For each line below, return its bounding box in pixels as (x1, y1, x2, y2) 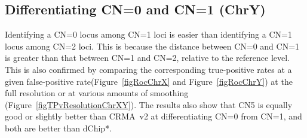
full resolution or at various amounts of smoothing (5, 87, 189, 99)
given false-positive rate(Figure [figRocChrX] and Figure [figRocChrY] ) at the (5, 75, 293, 87)
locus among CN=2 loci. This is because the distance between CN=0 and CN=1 (5, 39, 300, 52)
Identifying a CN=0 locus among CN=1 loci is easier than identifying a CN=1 (5, 28, 292, 41)
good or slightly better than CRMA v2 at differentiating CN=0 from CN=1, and (5, 110, 302, 122)
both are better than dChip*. (5, 121, 112, 134)
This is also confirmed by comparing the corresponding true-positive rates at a (5, 63, 292, 75)
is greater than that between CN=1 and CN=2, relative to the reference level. (5, 51, 290, 64)
